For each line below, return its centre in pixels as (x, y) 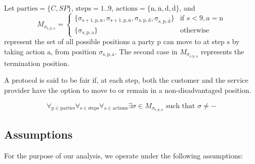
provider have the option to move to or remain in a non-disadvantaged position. (128, 90)
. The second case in (146, 51)
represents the (223, 51)
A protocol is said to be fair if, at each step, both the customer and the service (126, 80)
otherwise (195, 30)
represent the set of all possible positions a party (79, 41)
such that (180, 106)
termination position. (37, 63)
